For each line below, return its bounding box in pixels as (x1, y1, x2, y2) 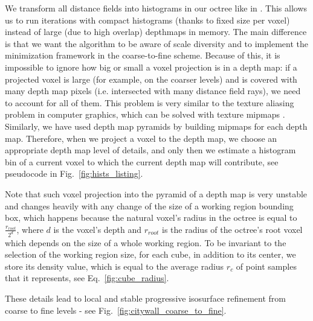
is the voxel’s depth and (53, 223, 142, 235)
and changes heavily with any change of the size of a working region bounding (5, 199, 294, 212)
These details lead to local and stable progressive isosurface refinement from (5, 291, 286, 304)
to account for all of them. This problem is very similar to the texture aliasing (5, 96, 294, 109)
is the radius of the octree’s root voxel (162, 223, 303, 235)
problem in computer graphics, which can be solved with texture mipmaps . (5, 108, 285, 121)
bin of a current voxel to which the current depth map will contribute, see (5, 155, 279, 168)
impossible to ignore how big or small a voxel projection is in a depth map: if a (5, 60, 297, 73)
